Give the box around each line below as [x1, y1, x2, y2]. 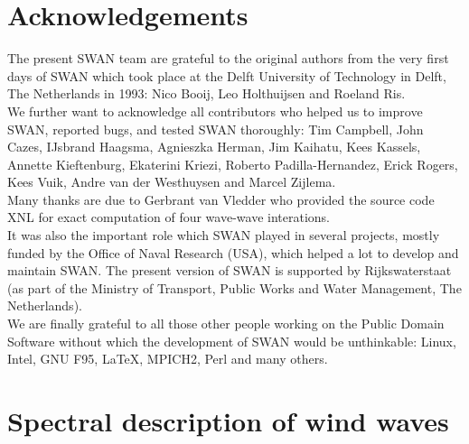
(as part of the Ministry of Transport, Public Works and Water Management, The [7, 278, 462, 297]
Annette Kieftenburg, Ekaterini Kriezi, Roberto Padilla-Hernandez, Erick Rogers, [7, 154, 458, 173]
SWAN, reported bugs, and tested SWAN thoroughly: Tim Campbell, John [7, 119, 424, 138]
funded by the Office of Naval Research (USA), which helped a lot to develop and [7, 243, 459, 262]
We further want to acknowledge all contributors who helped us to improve [7, 101, 423, 120]
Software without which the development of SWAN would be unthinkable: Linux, [7, 331, 456, 350]
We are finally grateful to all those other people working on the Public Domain [7, 314, 445, 333]
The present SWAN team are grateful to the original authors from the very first [7, 49, 449, 68]
